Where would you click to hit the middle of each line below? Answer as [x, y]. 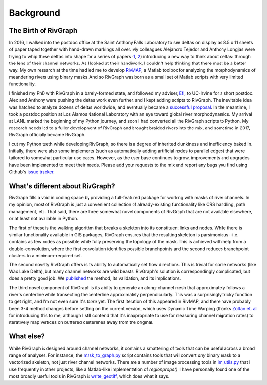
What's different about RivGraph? [62, 186]
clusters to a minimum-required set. [45, 256]
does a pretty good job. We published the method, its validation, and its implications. [95, 278]
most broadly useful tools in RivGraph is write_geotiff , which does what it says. [89, 376]
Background [35, 13]
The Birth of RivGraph [43, 31]
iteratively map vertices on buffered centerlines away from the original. [81, 322]
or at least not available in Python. [44, 219]
